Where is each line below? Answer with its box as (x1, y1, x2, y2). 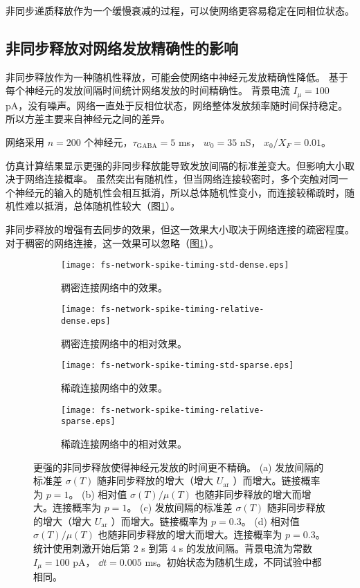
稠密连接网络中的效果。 (61, 279, 168, 294)
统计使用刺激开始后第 (33, 541, 130, 555)
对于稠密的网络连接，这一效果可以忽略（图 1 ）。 (6, 235, 219, 250)
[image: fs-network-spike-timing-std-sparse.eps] (61, 360, 294, 371)
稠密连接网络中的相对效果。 (61, 336, 187, 350)
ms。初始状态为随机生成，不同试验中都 (145, 554, 322, 569)
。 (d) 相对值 (241, 513, 300, 528)
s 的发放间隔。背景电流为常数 (179, 541, 313, 555)
